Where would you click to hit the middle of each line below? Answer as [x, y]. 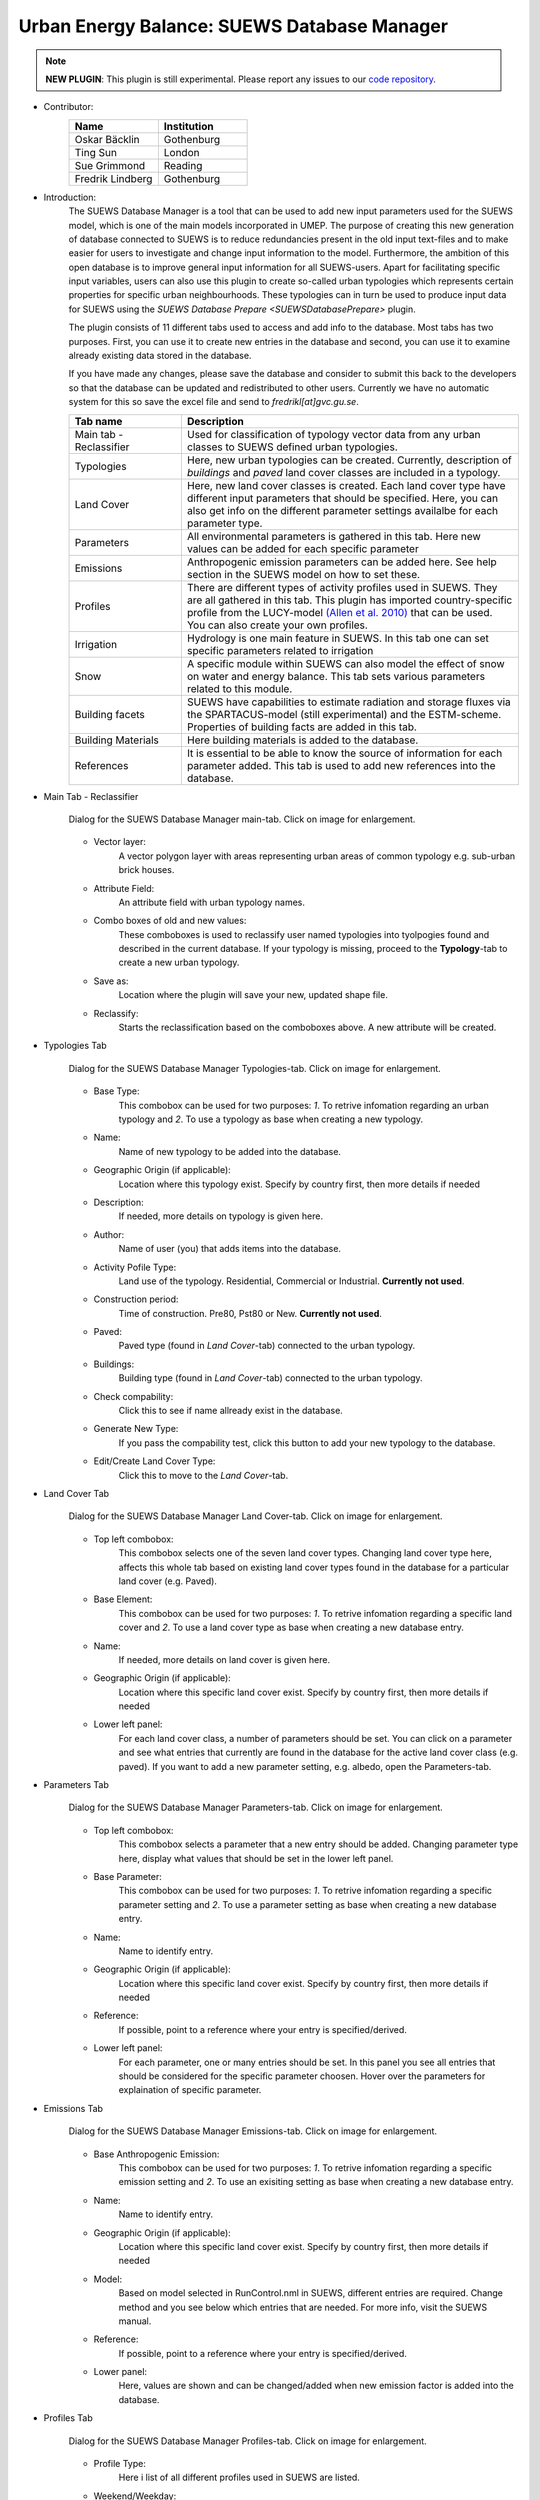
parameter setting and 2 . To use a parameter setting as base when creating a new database [307, 1904]
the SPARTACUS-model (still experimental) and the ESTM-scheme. [344, 714]
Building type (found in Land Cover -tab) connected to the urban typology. [271, 1378]
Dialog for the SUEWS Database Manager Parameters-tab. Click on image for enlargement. [256, 1807]
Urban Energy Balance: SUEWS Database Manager [233, 26]
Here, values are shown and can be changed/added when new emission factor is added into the [316, 2386]
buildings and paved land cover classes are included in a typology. [343, 472]
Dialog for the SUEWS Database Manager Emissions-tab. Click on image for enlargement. [253, 2131]
